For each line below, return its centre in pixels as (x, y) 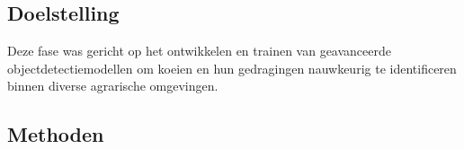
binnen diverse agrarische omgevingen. (113, 86)
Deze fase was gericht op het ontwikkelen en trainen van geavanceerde (199, 50)
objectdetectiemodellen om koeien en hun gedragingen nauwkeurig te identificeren (232, 68)
